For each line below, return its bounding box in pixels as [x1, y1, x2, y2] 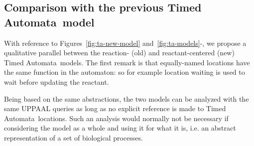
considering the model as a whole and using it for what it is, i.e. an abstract [4, 123, 236, 133]
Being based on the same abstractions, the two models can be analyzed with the [4, 93, 249, 104]
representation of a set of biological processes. [4, 132, 143, 143]
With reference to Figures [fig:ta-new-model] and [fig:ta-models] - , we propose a [4, 37, 247, 48]
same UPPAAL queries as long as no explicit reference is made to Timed [4, 103, 226, 114]
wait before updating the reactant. [4, 76, 109, 87]
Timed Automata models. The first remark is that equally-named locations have [4, 57, 250, 67]
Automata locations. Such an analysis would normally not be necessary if [4, 113, 229, 123]
